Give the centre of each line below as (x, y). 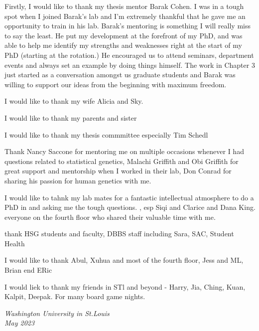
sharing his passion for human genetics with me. (78, 180)
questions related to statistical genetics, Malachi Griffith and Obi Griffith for (122, 161)
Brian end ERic (28, 270)
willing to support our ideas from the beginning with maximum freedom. (116, 84)
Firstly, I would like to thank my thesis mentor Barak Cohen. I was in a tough (124, 6)
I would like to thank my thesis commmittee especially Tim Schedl (106, 134)
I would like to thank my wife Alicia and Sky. (74, 101)
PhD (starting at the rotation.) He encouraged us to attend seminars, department (129, 55)
